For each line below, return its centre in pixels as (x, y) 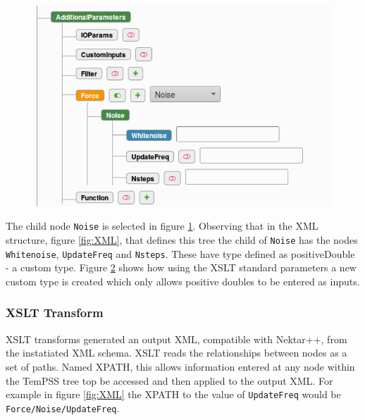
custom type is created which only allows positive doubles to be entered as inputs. (183, 281)
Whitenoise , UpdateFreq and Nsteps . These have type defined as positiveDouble (180, 253)
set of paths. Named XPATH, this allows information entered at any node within (180, 366)
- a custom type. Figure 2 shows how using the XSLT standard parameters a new (181, 267)
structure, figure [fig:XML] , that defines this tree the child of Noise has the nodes (182, 240)
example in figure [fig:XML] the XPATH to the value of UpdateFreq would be (173, 394)
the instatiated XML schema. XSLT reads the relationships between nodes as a (177, 353)
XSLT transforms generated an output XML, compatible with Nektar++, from (177, 339)
